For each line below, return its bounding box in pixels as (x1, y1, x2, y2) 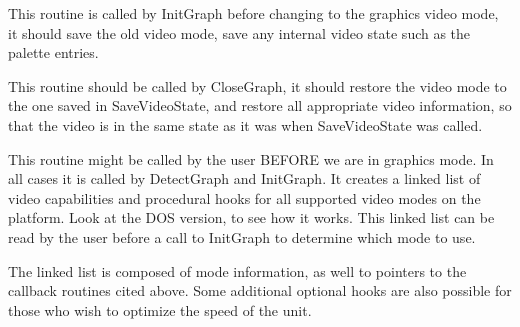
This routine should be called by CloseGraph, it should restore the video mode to (8, 75, 507, 96)
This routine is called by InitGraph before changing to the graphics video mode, (8, 3, 499, 23)
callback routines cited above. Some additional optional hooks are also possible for (8, 280, 512, 301)
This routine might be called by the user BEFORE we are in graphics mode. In (8, 148, 494, 169)
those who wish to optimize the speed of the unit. (8, 299, 312, 320)
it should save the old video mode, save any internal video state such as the (8, 22, 471, 43)
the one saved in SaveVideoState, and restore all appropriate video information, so (8, 95, 512, 116)
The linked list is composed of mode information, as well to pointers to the (8, 260, 467, 281)
